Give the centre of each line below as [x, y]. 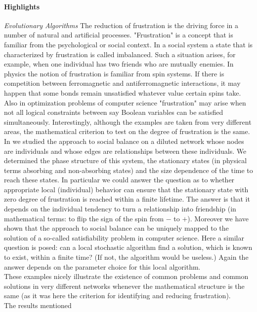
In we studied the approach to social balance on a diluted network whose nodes [124, 141]
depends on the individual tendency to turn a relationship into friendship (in [120, 209]
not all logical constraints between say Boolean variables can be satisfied [114, 112]
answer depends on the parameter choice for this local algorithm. [102, 266]
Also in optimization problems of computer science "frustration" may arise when [125, 102]
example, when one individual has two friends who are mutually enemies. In [119, 64]
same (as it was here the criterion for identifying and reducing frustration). [117, 295]
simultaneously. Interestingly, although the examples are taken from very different [128, 121]
